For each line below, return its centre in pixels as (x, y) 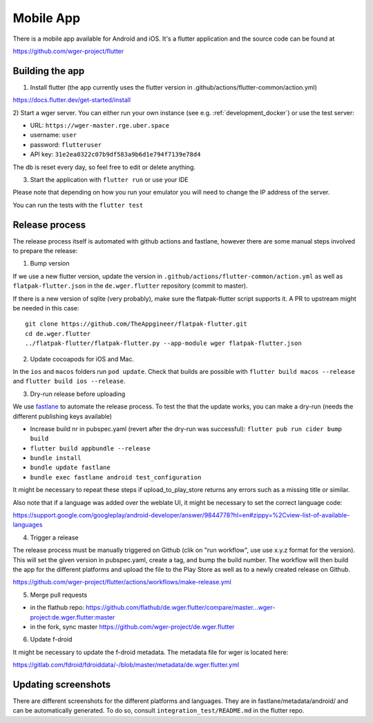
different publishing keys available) (63, 416)
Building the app (49, 71)
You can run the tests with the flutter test (78, 205)
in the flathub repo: (57, 608)
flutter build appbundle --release (90, 448)
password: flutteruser (66, 144)
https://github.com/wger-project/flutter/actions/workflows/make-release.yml (122, 582)
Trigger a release (54, 537)
